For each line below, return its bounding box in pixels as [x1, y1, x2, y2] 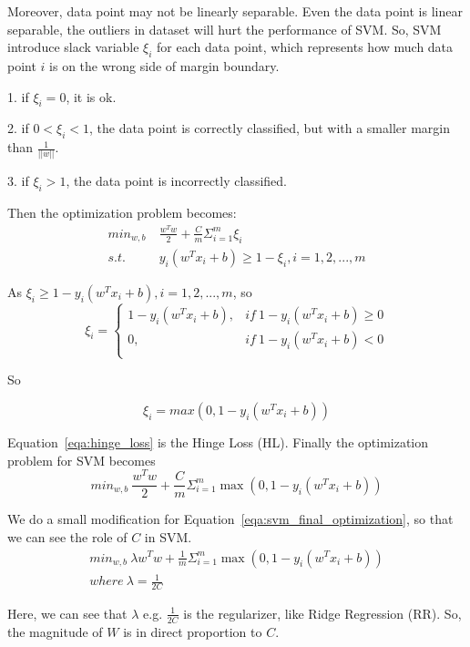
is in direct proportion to [123, 621, 262, 641]
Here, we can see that [7, 603, 128, 622]
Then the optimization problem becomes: [7, 203, 237, 222]
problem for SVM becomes [7, 450, 156, 469]
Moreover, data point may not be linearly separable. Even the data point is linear [7, 2, 463, 20]
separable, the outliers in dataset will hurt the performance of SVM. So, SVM [7, 19, 442, 38]
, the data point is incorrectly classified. [66, 171, 287, 190]
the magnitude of [7, 621, 103, 641]
